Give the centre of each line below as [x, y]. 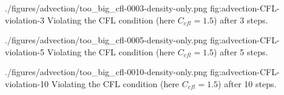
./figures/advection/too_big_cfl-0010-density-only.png [106, 72]
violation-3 [25, 20]
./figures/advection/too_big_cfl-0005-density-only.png [106, 40]
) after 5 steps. [241, 51]
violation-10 [27, 83]
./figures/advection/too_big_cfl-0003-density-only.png [106, 8]
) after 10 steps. [247, 83]
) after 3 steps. [241, 20]
